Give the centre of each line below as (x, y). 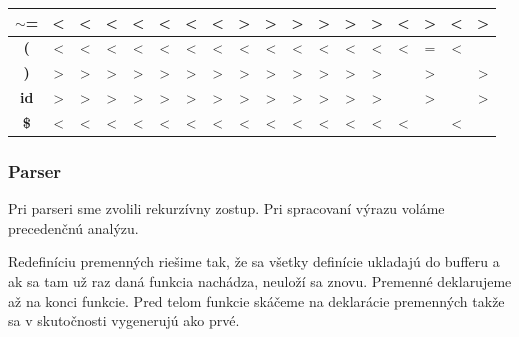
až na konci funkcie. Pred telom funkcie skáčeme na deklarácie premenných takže (256, 300)
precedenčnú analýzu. (73, 227)
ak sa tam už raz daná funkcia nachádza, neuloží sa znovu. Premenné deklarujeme (260, 280)
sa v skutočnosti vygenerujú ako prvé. (124, 320)
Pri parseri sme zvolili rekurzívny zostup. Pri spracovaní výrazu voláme (226, 208)
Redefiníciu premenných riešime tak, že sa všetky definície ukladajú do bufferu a (254, 261)
